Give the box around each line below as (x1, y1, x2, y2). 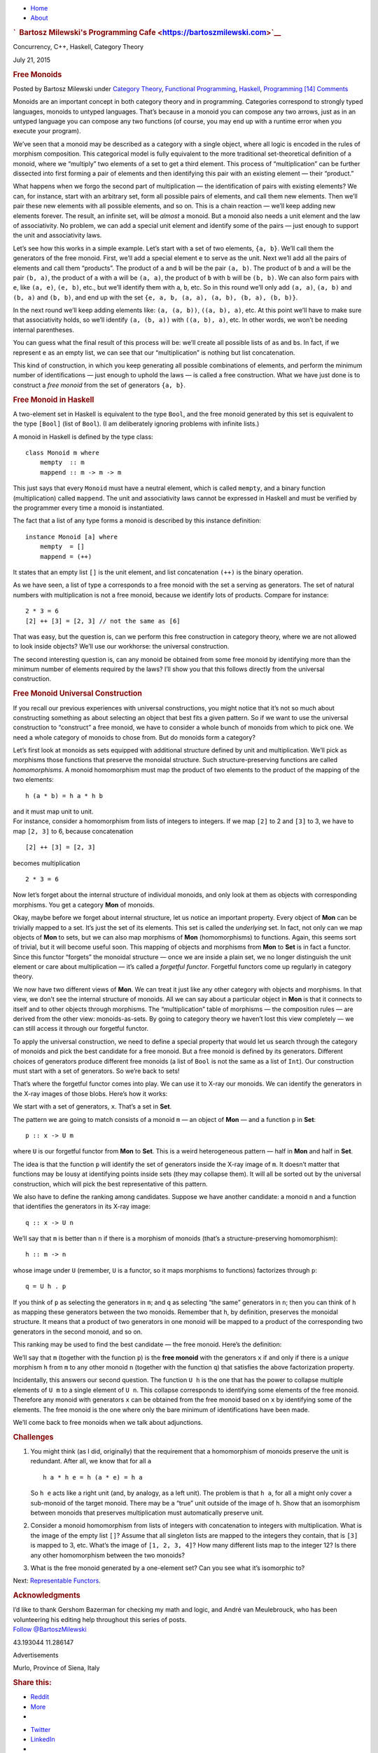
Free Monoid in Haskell (13, 395, 94, 405)
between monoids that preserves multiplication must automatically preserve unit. (30, 1508, 264, 1517)
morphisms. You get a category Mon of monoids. (13, 900, 155, 909)
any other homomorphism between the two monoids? (30, 1550, 185, 1559)
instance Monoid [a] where (25, 533, 118, 541)
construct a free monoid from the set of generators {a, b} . (13, 381, 185, 389)
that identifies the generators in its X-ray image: (13, 1203, 150, 1211)
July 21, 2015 (13, 55, 51, 64)
